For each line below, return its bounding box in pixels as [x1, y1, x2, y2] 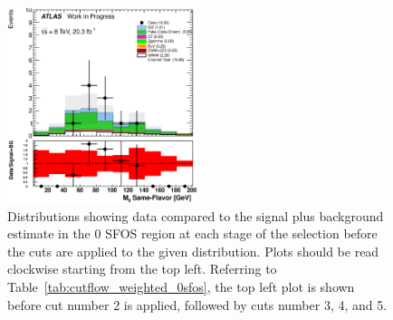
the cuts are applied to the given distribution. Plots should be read [7, 241, 379, 260]
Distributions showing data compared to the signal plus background [7, 206, 384, 225]
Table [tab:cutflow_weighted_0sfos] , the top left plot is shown [7, 276, 355, 296]
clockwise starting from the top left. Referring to [7, 259, 277, 278]
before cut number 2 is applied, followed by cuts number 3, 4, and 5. [7, 295, 388, 314]
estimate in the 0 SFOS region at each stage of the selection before [7, 224, 378, 243]
